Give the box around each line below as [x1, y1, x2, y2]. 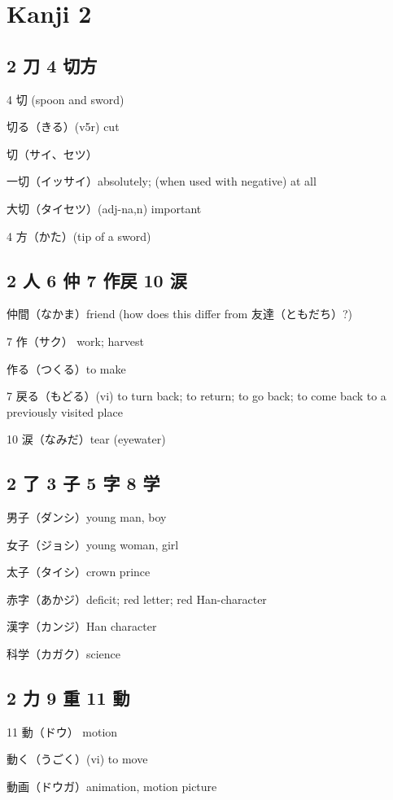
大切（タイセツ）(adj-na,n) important [7, 199, 202, 216]
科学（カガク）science [7, 645, 121, 662]
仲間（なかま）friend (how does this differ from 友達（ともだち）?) [7, 305, 352, 322]
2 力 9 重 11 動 [7, 685, 130, 710]
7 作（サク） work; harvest [7, 332, 144, 349]
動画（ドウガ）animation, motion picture [7, 778, 217, 795]
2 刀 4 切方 [7, 52, 98, 77]
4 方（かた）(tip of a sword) [7, 227, 151, 244]
